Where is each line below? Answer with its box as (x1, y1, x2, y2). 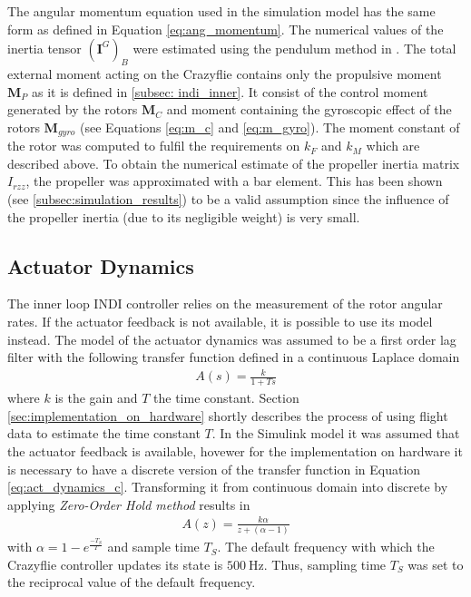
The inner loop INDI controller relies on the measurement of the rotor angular (7, 294, 443, 313)
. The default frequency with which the (217, 537, 435, 556)
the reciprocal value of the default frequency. (7, 573, 256, 592)
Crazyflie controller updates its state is (7, 554, 223, 573)
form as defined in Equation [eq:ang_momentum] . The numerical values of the (7, 19, 444, 38)
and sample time (107, 537, 200, 556)
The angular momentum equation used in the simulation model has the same (7, 2, 436, 20)
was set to (407, 554, 464, 573)
